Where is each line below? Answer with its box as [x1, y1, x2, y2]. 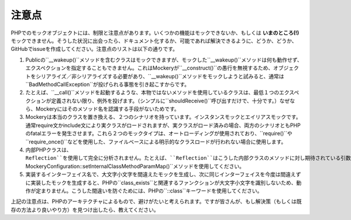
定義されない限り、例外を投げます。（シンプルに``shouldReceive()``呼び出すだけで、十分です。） [50, 97, 280, 104]
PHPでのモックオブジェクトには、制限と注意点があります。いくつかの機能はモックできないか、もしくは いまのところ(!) [11, 29, 300, 36]
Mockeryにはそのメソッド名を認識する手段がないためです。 [35, 105, 180, 112]
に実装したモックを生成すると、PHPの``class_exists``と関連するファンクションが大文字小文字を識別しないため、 [25, 179, 297, 186]
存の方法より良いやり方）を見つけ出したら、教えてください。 [11, 206, 159, 213]
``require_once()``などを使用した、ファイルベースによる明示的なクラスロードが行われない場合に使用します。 [25, 138, 287, 145]
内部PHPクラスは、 [25, 146, 73, 153]
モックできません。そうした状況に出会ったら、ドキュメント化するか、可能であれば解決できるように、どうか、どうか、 [11, 37, 297, 44]
